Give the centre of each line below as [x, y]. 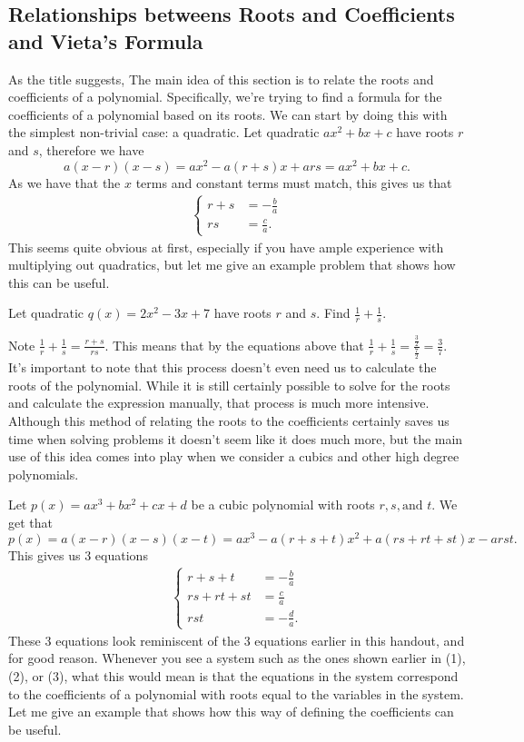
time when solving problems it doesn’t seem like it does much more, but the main [236, 438]
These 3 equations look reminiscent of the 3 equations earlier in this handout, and [237, 640]
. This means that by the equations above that [234, 345]
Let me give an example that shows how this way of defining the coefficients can [231, 712]
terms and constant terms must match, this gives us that [294, 182]
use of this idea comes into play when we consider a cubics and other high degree [234, 456]
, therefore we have [91, 149]
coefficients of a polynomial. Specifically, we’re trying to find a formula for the [225, 97]
